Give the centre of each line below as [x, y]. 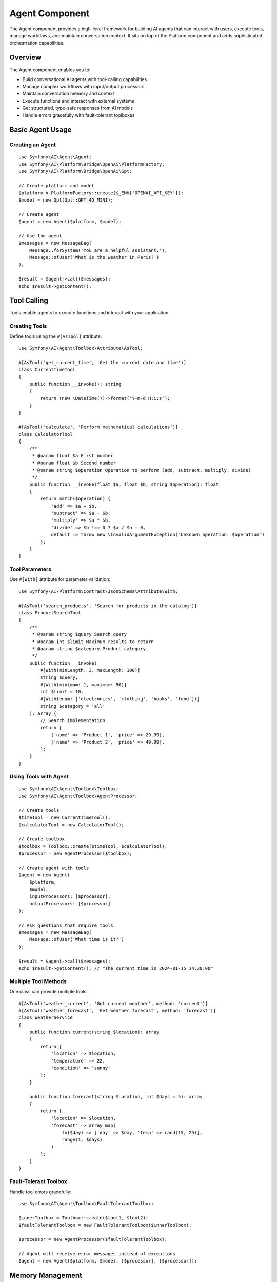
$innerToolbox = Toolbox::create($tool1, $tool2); [84, 1218]
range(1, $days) [82, 1139]
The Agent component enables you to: [50, 70]
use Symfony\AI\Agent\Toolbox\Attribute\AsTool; [81, 348]
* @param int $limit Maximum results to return [93, 642]
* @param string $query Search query [80, 634]
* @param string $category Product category [89, 649]
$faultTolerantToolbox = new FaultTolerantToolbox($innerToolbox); [105, 1225]
